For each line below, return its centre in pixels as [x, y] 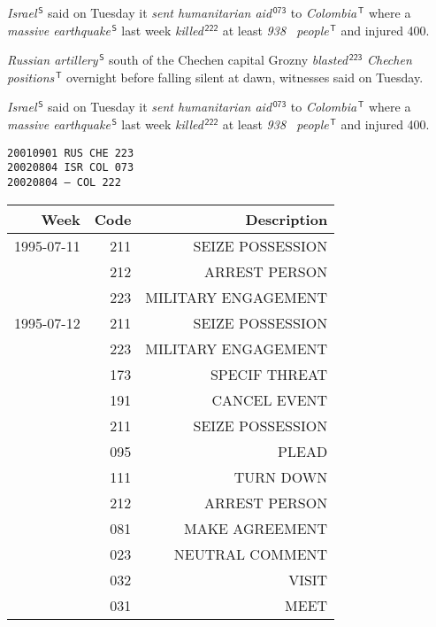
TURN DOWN [281, 476]
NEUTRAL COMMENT [251, 553]
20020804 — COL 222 [64, 182]
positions [31, 77]
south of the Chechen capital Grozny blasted [229, 60]
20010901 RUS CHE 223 [71, 153]
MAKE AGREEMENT [256, 528]
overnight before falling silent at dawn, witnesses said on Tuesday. [245, 77]
